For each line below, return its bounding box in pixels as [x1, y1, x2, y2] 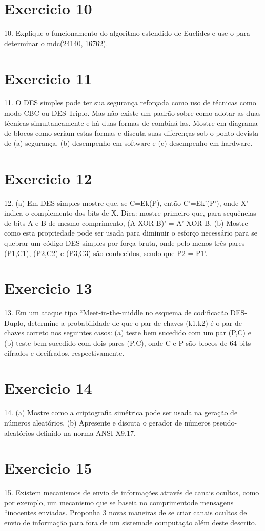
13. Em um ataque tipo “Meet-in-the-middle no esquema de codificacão [4, 307, 228, 318]
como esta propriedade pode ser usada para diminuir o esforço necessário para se [4, 227, 257, 238]
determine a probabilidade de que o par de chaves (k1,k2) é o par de [27, 317, 242, 328]
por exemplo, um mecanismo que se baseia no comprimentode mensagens [4, 497, 234, 507]
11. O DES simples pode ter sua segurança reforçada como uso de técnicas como [4, 97, 256, 108]
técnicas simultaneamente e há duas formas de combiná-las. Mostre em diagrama [4, 117, 258, 128]
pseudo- [213, 417, 237, 428]
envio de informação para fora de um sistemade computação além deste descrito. [4, 517, 257, 527]
